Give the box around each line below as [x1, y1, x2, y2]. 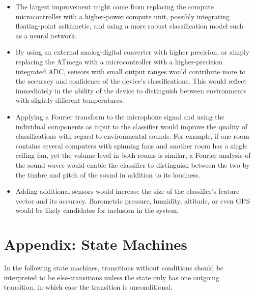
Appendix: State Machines [4, 234, 188, 254]
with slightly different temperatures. [15, 95, 124, 105]
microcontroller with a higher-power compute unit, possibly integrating [15, 11, 229, 21]
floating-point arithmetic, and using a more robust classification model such [15, 21, 244, 31]
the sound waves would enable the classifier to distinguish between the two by [15, 159, 250, 170]
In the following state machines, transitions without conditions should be [4, 263, 224, 272]
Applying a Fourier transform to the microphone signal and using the [15, 111, 225, 121]
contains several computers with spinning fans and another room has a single [15, 140, 248, 150]
